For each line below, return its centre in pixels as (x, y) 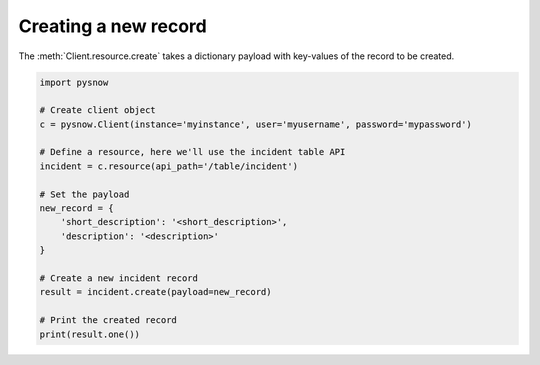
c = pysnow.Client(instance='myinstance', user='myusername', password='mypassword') (255, 124)
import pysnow (74, 82)
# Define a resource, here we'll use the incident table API (192, 152)
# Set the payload (84, 194)
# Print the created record (108, 320)
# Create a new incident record (119, 278)
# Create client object (98, 110)
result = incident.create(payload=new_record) (155, 292)
